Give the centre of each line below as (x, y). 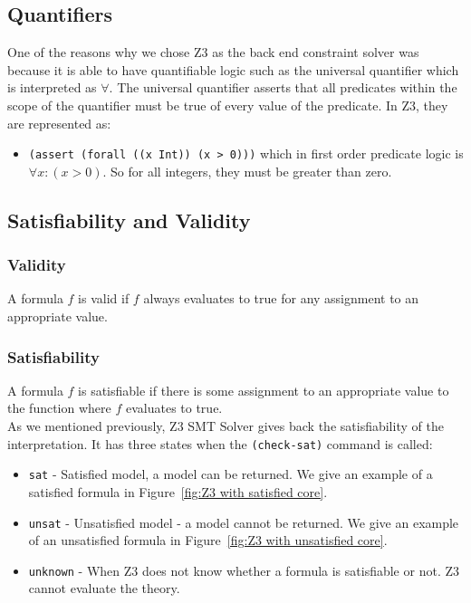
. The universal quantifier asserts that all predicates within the (283, 87)
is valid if (104, 298)
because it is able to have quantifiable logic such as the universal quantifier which (233, 69)
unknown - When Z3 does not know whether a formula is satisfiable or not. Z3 (244, 570)
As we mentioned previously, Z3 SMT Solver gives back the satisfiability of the (226, 426)
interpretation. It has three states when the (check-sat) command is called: (220, 443)
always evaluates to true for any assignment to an (281, 298)
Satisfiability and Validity (129, 220)
